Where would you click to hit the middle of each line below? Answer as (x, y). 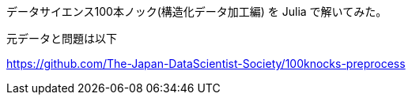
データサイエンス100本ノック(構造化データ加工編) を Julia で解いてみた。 (197, 11)
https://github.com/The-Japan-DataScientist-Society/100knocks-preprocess (206, 64)
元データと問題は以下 (62, 38)
